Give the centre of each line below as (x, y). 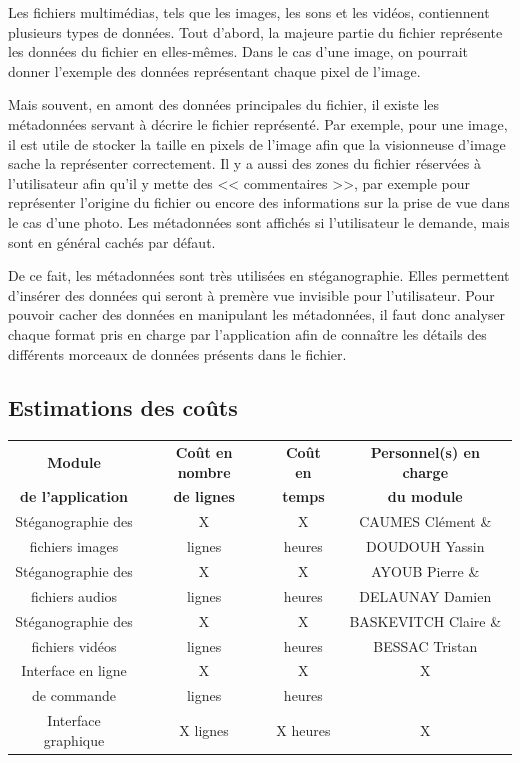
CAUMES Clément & (425, 521)
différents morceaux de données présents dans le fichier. (177, 353)
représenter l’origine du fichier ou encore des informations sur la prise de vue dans (259, 202)
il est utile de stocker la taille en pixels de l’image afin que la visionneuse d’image (257, 143)
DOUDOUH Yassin (425, 546)
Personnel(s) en (425, 452)
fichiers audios (74, 595)
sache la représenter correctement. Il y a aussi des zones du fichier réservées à (244, 163)
